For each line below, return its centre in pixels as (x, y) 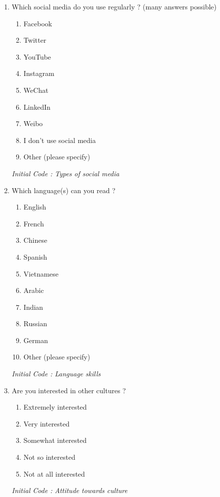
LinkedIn (37, 106)
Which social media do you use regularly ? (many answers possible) (114, 6)
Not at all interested (54, 473)
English (35, 207)
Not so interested (49, 457)
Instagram (39, 73)
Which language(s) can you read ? (63, 190)
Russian (35, 323)
